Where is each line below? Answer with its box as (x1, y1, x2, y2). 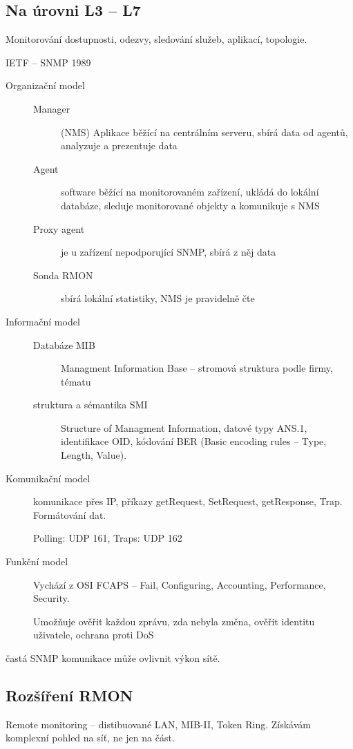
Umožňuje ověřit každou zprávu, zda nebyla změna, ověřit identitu (33, 614, 315, 628)
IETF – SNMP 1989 (6, 55, 91, 69)
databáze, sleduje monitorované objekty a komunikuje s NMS (61, 198, 320, 212)
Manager (33, 101, 70, 115)
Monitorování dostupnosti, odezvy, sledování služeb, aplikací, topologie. (6, 32, 307, 46)
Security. (33, 591, 70, 605)
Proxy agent (33, 221, 85, 236)
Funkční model (6, 554, 68, 569)
